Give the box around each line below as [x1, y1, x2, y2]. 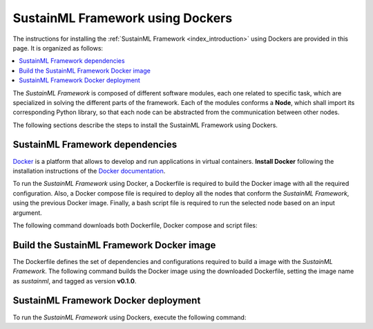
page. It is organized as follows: [12, 44, 104, 52]
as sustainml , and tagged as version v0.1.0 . [12, 276, 137, 285]
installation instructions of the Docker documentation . [12, 167, 166, 175]
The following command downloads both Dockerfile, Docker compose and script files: [12, 221, 258, 229]
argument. [12, 208, 43, 217]
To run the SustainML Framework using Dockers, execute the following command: [12, 313, 247, 321]
